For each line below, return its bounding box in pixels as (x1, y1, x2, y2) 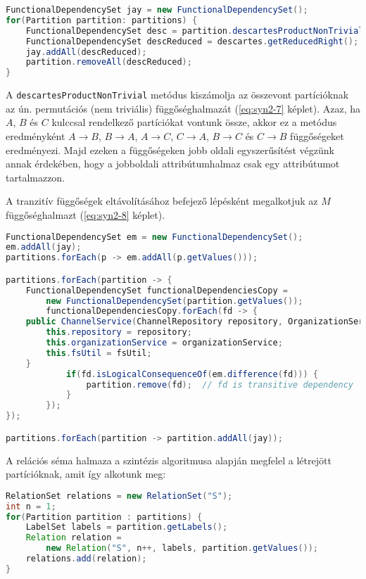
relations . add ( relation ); (25, 554, 147, 564)
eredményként (6, 128, 65, 143)
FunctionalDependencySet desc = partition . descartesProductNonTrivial (25, 25, 364, 36)
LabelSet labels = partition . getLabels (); (25, 522, 228, 533)
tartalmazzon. (6, 170, 65, 184)
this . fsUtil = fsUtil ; (46, 348, 152, 358)
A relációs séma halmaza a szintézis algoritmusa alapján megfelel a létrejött (6, 452, 332, 467)
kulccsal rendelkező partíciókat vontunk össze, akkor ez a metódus (51, 115, 337, 129)
